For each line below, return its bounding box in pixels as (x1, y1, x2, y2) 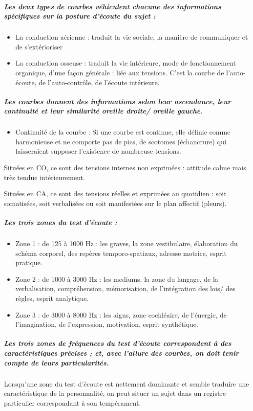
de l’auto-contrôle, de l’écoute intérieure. (39, 77, 160, 87)
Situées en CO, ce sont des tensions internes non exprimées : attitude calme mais (4, 162, 246, 173)
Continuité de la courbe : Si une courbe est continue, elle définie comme (15, 127, 231, 137)
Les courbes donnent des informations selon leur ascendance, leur (4, 96, 231, 106)
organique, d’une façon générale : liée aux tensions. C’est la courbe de (15, 67, 224, 77)
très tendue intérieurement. (4, 172, 85, 182)
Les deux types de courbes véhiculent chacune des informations (4, 1, 221, 11)
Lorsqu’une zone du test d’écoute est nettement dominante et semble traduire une (4, 378, 249, 388)
